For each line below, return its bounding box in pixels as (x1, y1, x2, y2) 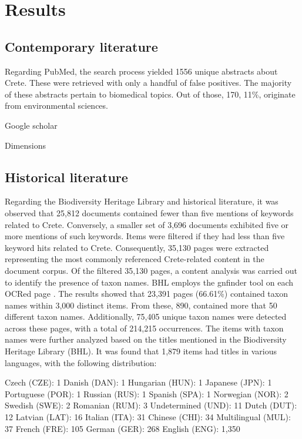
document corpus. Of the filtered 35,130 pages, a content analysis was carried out (5, 264, 297, 276)
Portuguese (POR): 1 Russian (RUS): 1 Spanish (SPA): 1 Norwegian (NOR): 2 (5, 387, 288, 400)
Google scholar (5, 119, 58, 131)
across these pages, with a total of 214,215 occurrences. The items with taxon (5, 321, 284, 334)
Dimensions (5, 139, 46, 151)
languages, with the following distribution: (5, 356, 157, 368)
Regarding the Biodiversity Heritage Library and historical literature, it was (5, 195, 278, 207)
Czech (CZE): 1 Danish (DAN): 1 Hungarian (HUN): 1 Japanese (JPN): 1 (5, 376, 272, 388)
